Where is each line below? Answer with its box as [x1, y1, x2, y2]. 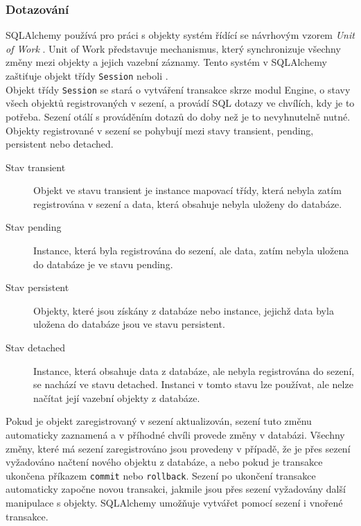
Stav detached [6, 340, 65, 355]
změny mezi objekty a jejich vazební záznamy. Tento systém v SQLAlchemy [6, 55, 327, 69]
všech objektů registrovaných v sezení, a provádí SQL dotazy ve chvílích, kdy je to [6, 96, 355, 110]
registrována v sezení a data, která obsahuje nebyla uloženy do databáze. [33, 196, 342, 211]
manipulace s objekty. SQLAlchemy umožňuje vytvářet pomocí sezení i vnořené [6, 496, 343, 510]
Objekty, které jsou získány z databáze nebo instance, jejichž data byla [33, 303, 334, 317]
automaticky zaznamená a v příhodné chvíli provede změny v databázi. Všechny [6, 428, 345, 441]
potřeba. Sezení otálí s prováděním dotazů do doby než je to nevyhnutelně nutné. [6, 109, 351, 123]
